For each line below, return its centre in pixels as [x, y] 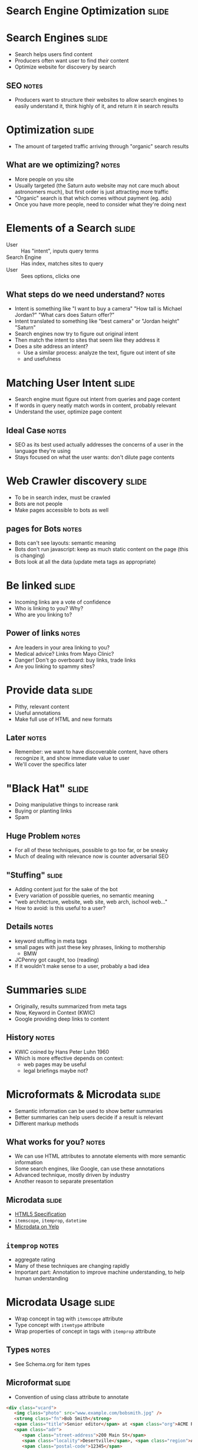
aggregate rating [35, 1259]
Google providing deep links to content [62, 1019]
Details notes [30, 927]
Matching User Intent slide [71, 383]
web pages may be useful [55, 1064]
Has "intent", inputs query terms [60, 251]
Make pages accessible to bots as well [62, 510]
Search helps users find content [53, 54]
